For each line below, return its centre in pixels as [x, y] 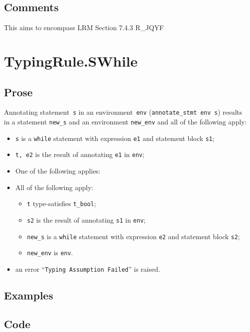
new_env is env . [50, 253]
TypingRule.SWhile [71, 61]
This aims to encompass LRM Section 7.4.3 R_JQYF [84, 27]
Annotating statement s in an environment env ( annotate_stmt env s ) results [123, 112]
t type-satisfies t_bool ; [62, 203]
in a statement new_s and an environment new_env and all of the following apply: [125, 122]
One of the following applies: [58, 171]
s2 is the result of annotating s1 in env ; [86, 219]
